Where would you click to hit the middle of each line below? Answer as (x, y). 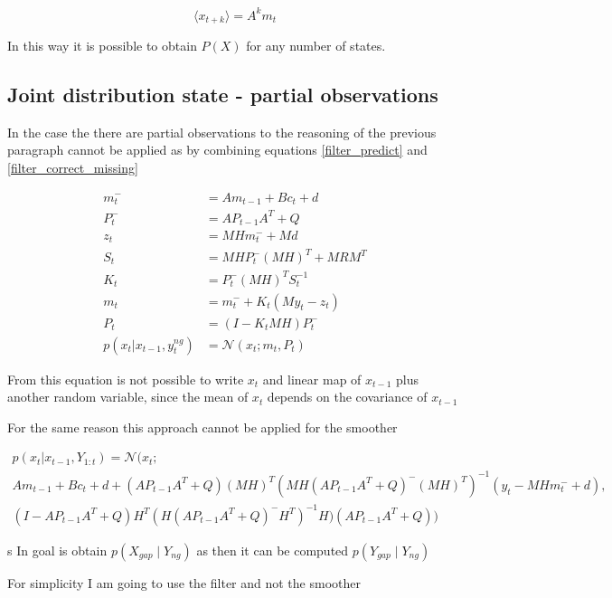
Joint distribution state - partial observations (223, 94)
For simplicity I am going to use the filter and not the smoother (184, 582)
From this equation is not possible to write (126, 379)
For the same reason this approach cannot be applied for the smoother (202, 427)
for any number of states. (316, 45)
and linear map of (312, 379)
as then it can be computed (273, 550)
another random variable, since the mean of (128, 397)
